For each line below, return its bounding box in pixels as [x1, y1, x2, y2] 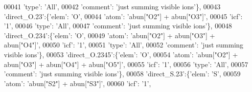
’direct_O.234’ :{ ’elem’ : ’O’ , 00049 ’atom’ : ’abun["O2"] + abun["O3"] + [4, 30, 215, 40]
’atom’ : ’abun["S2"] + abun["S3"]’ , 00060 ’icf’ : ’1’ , [4, 78, 151, 88]
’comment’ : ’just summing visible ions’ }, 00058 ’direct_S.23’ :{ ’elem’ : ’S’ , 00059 [4, 69, 241, 79]
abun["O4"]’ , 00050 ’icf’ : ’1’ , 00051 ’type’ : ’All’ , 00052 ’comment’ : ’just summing [4, 40, 244, 50]
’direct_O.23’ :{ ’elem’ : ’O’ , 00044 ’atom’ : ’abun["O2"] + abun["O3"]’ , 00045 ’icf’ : [4, 11, 243, 21]
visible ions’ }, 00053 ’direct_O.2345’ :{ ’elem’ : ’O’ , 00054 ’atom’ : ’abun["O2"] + [4, 49, 238, 59]
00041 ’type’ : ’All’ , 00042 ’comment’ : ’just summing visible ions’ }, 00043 [4, 1, 221, 11]
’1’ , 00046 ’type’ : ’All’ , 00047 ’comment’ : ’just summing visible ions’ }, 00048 [4, 21, 232, 31]
